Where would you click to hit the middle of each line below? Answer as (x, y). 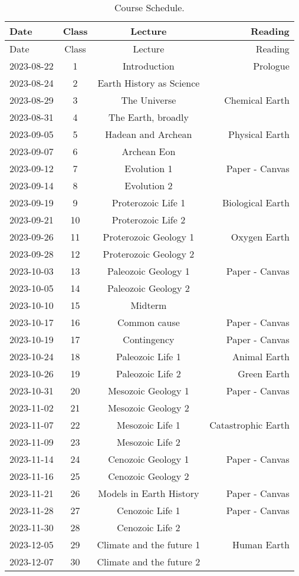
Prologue (271, 66)
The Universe (149, 100)
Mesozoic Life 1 (148, 425)
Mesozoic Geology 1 (148, 391)
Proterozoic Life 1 (149, 203)
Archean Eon (149, 151)
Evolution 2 (149, 185)
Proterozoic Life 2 (149, 220)
